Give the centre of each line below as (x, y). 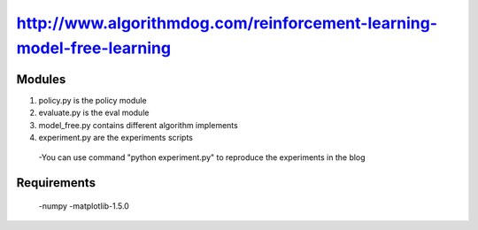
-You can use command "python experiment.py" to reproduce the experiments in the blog (202, 157)
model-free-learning (94, 48)
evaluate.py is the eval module (94, 113)
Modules (41, 79)
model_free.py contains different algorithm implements (138, 125)
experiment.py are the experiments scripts (116, 138)
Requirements (56, 183)
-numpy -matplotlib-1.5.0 (84, 206)
